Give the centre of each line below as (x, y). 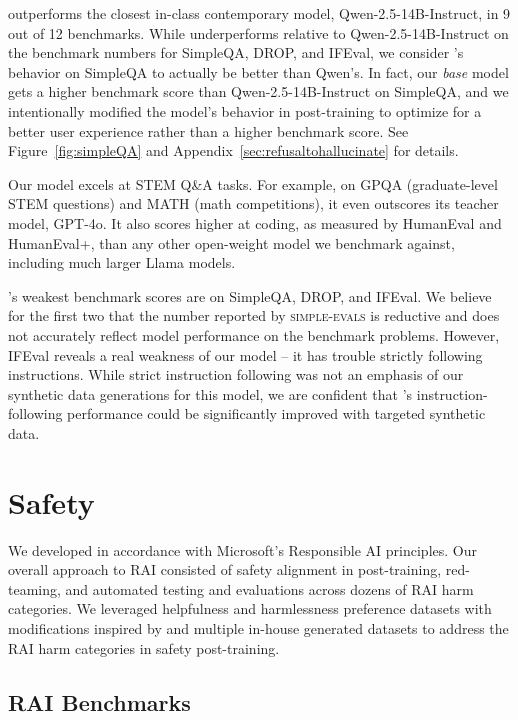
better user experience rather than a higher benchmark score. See (208, 130)
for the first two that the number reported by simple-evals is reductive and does (254, 315)
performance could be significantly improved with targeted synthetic (276, 413)
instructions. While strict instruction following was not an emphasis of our (236, 374)
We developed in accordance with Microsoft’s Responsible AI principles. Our (242, 549)
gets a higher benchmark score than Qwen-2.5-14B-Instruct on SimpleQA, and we (258, 91)
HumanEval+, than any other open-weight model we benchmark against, (231, 242)
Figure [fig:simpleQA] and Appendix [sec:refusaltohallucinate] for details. (233, 150)
